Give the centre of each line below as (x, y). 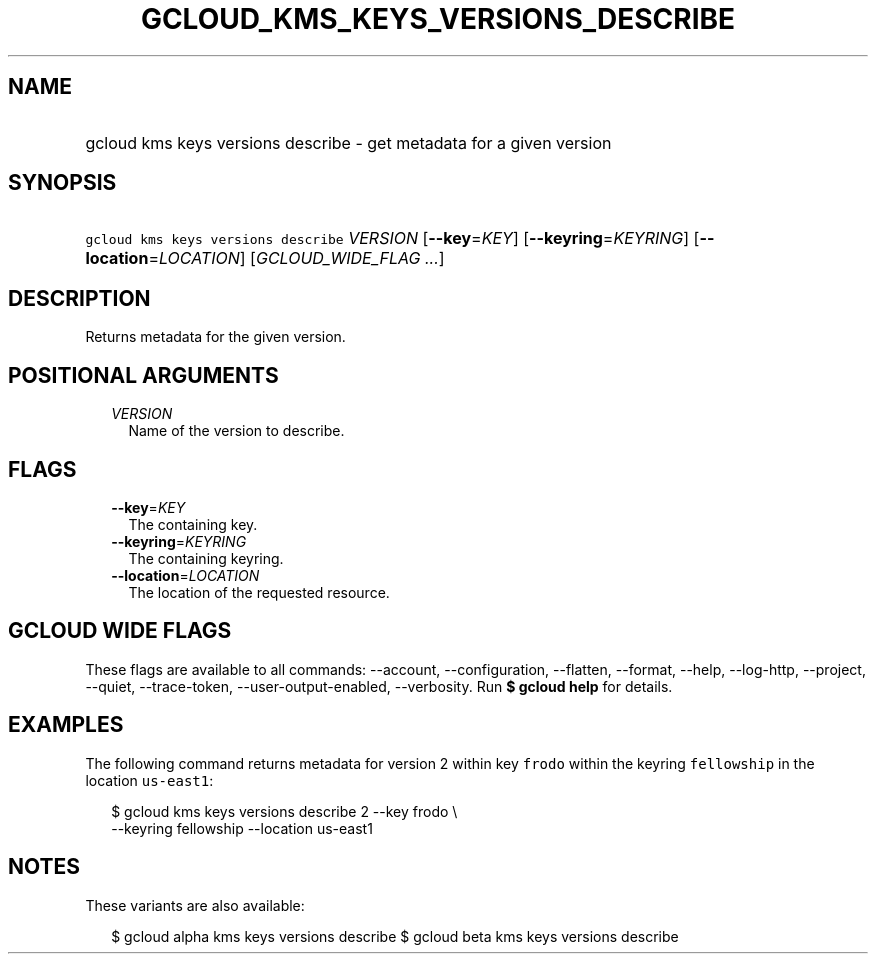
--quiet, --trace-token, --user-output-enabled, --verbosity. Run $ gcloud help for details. (379, 686)
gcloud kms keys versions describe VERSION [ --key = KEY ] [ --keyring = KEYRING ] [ (392, 238)
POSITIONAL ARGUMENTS (143, 375)
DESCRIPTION (79, 298)
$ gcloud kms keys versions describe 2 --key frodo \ (284, 811)
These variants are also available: (195, 905)
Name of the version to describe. (236, 431)
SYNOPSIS (62, 183)
